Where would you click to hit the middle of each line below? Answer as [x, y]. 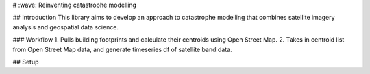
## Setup [26, 62]
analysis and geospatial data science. [66, 27]
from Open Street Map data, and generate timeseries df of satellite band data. [122, 49]
